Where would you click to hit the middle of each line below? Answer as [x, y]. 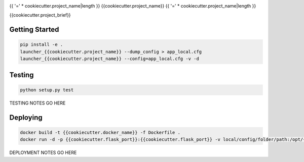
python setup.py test [47, 90]
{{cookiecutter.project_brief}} [40, 15]
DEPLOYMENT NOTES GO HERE [43, 153]
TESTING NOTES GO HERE [37, 103]
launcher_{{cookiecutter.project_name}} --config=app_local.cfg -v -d [110, 59]
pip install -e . [42, 45]
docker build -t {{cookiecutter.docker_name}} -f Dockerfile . [100, 132]
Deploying [26, 117]
